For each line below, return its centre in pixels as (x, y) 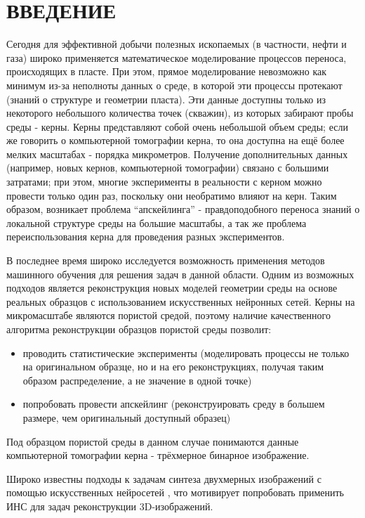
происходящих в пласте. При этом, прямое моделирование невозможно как (167, 71)
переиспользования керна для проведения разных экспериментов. (146, 237)
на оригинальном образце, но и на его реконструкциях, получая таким (173, 367)
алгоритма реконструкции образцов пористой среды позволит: (139, 329)
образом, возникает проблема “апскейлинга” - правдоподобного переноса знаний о (183, 209)
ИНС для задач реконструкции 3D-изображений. (110, 506)
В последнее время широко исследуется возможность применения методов (166, 260)
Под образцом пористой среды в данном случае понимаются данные (153, 441)
